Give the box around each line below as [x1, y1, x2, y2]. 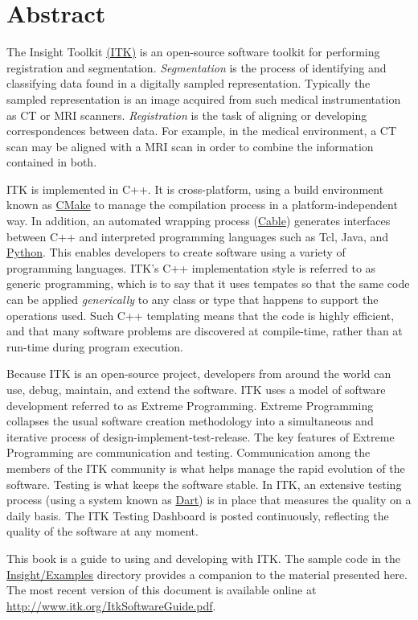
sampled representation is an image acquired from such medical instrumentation [6, 90, 401, 107]
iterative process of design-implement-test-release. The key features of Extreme [6, 428, 395, 445]
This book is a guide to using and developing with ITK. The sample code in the [6, 549, 400, 566]
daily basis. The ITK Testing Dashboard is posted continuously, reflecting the [6, 507, 389, 524]
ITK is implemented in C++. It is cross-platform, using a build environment [6, 180, 384, 197]
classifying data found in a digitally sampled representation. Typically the [6, 75, 371, 92]
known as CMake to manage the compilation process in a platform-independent [6, 196, 398, 213]
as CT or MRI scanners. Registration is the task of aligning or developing [6, 106, 367, 123]
